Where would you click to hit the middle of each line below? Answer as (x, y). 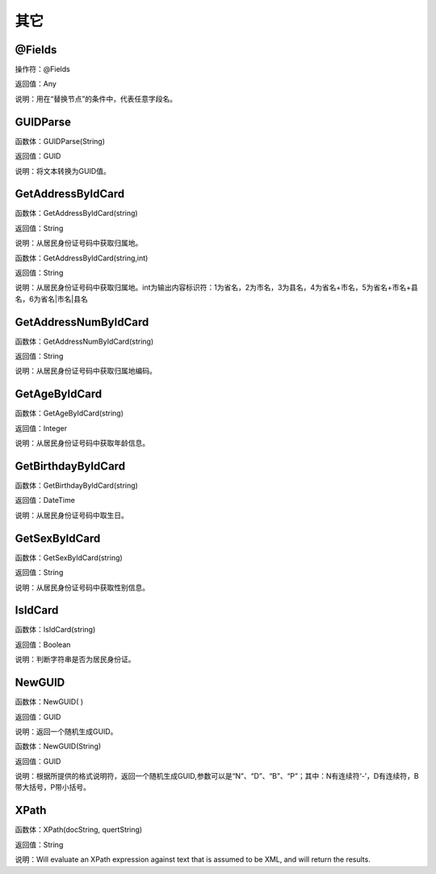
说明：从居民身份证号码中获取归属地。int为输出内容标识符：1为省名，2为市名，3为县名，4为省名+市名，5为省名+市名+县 (217, 288)
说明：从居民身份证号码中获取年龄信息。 (82, 443)
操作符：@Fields (42, 70)
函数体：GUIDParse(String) (60, 141)
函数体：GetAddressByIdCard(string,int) (82, 258)
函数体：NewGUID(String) (58, 746)
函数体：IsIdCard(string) (55, 630)
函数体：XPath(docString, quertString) (79, 830)
